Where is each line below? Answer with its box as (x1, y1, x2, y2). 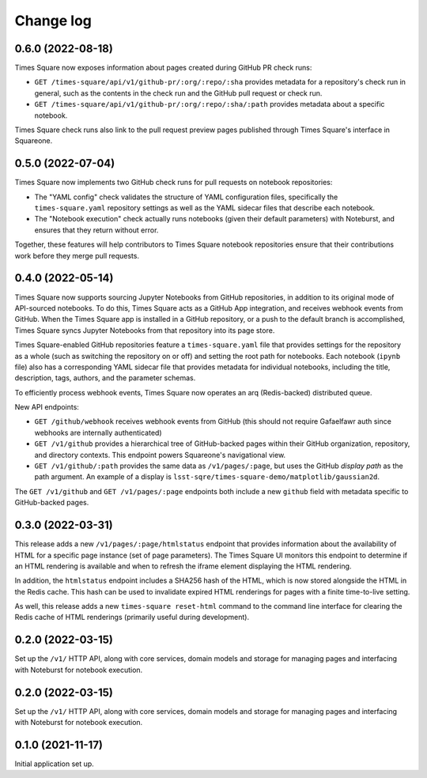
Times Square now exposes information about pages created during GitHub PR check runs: (14, 63, 312, 73)
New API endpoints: (14, 402, 79, 412)
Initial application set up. (14, 759, 94, 769)
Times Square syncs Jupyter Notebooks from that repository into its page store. (14, 325, 275, 335)
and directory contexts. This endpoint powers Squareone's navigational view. (34, 450, 286, 459)
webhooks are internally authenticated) (34, 428, 162, 437)
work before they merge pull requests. (14, 251, 140, 260)
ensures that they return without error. (34, 225, 159, 235)
